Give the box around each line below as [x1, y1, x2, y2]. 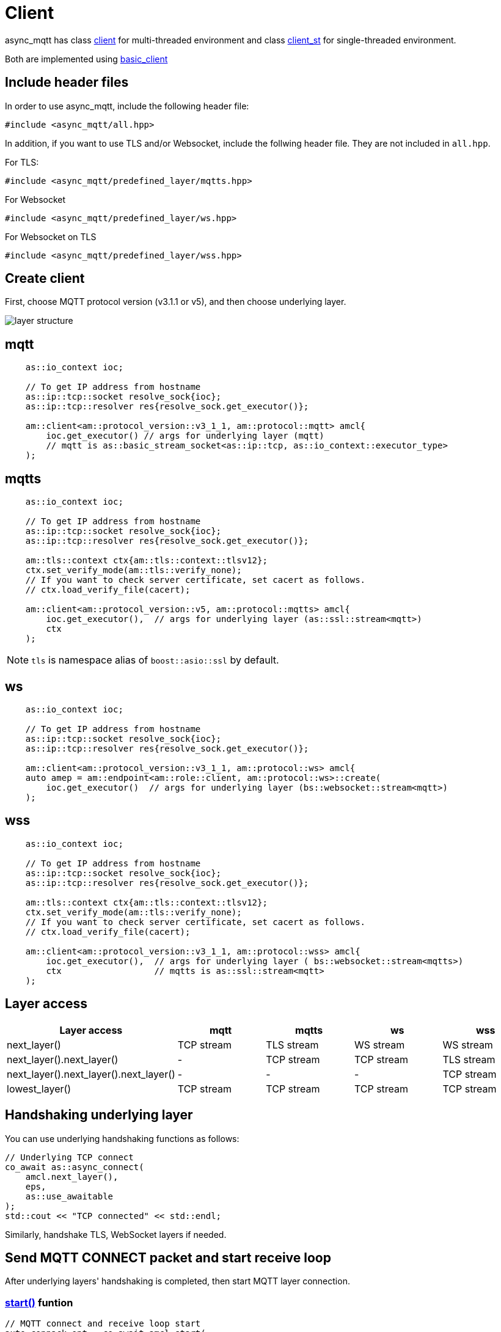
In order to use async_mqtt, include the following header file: [5, 100, 249, 111]
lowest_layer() [7, 1082, 71, 1095]
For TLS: [5, 156, 39, 167]
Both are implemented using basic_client [5, 53, 168, 64]
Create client [5, 271, 85, 287]
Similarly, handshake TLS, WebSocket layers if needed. [5, 1229, 227, 1240]
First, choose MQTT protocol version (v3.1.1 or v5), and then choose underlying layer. [5, 296, 346, 307]
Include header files [5, 75, 129, 90]
